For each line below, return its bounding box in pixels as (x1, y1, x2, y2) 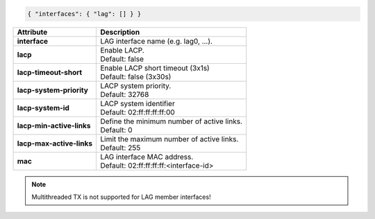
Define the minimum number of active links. (100, 116, 243, 126)
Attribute (17, 27, 48, 37)
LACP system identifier (100, 98, 175, 108)
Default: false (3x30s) (100, 71, 172, 81)
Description (100, 27, 140, 37)
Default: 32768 (100, 89, 149, 99)
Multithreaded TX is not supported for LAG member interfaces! (31, 193, 211, 201)
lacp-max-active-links (17, 139, 93, 148)
